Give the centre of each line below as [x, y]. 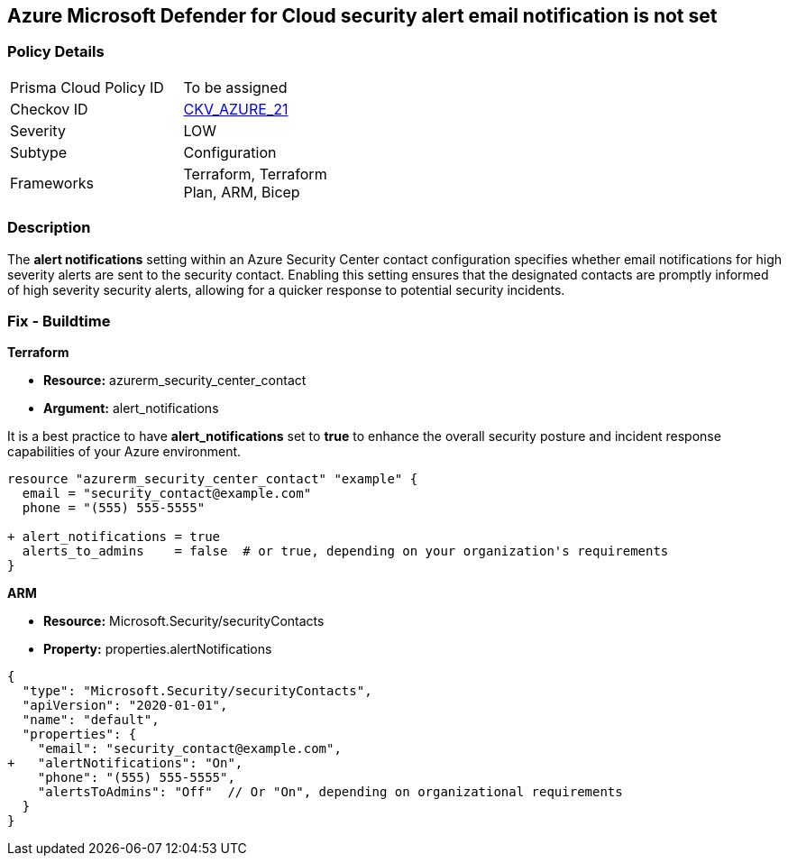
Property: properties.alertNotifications [158, 649]
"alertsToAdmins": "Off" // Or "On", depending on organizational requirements [330, 792]
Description [49, 228]
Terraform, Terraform [255, 174]
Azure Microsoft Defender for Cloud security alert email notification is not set [362, 16]
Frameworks [52, 183]
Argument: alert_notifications [131, 409]
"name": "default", [91, 720]
